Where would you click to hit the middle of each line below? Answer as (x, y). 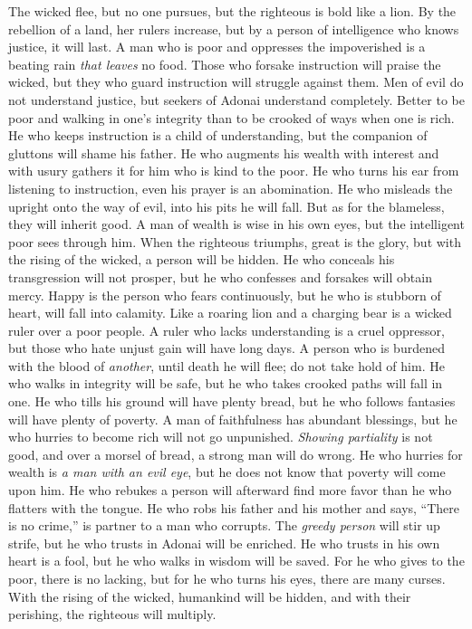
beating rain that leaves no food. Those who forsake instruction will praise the (225, 64)
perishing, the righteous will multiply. (112, 614)
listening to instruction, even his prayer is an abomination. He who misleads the (231, 188)
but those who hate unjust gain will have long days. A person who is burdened (226, 348)
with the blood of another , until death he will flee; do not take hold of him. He (226, 365)
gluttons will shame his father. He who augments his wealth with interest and (224, 152)
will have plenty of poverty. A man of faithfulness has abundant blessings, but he (233, 419)
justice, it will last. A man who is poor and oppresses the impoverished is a (217, 47)
